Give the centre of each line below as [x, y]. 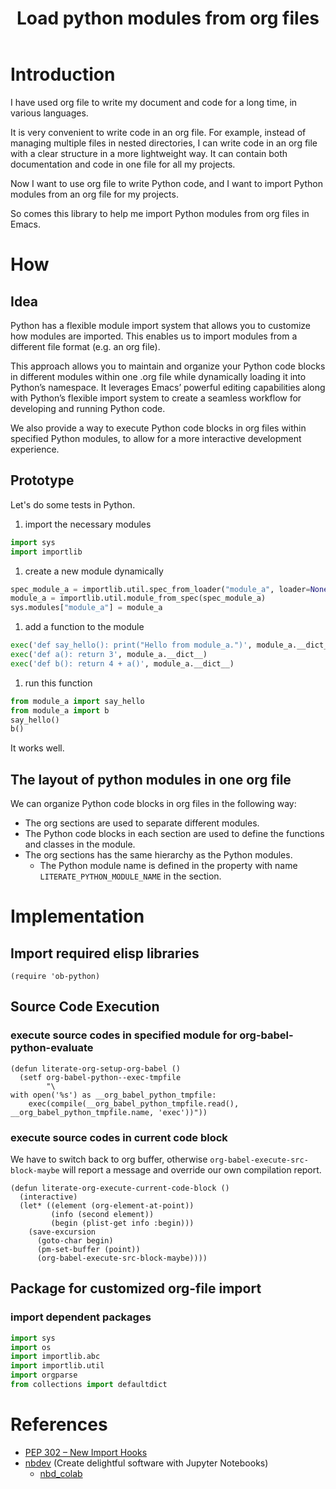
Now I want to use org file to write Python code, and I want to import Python [166, 183]
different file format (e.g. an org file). [85, 346]
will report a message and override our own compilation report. [191, 1170]
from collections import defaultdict [89, 1385]
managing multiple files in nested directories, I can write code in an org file [164, 143]
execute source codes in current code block [119, 1137]
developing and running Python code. [88, 408]
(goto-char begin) [75, 1241]
